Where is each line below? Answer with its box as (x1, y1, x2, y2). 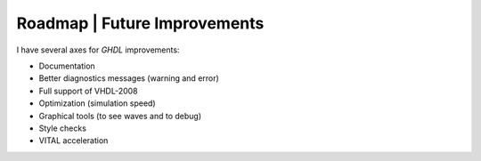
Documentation (38, 60, 95, 71)
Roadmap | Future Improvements (16, 13, 265, 33)
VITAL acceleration (38, 135, 109, 146)
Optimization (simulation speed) (38, 98, 156, 109)
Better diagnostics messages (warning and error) (38, 73, 220, 84)
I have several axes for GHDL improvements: (16, 44, 180, 55)
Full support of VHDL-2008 (38, 85, 138, 96)
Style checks (38, 123, 86, 133)
